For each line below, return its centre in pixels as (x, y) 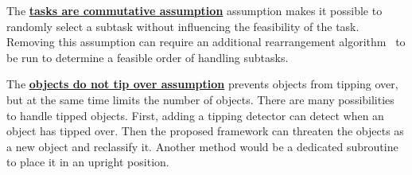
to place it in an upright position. (88, 162)
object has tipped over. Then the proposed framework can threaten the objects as (205, 131)
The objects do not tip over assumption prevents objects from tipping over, (202, 84)
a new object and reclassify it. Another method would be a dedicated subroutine (202, 146)
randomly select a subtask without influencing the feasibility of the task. (183, 26)
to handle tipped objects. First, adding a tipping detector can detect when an (195, 115)
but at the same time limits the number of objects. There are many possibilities (200, 99)
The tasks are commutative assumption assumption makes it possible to (194, 10)
